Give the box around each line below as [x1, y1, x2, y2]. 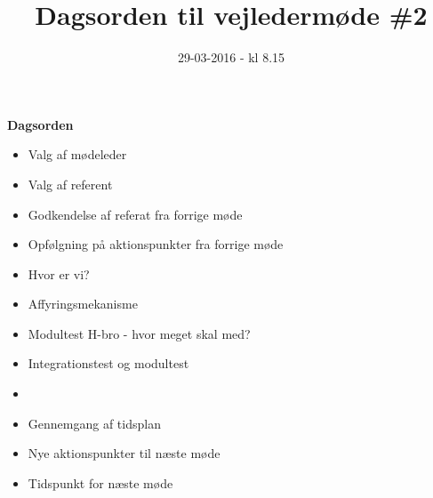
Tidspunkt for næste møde [28, 473, 173, 492]
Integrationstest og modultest [28, 354, 189, 373]
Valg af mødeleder [28, 145, 127, 164]
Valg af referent [28, 174, 113, 193]
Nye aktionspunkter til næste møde [28, 444, 221, 462]
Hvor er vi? [28, 264, 90, 283]
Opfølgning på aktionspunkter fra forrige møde [28, 235, 284, 253]
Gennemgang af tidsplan [28, 414, 161, 432]
